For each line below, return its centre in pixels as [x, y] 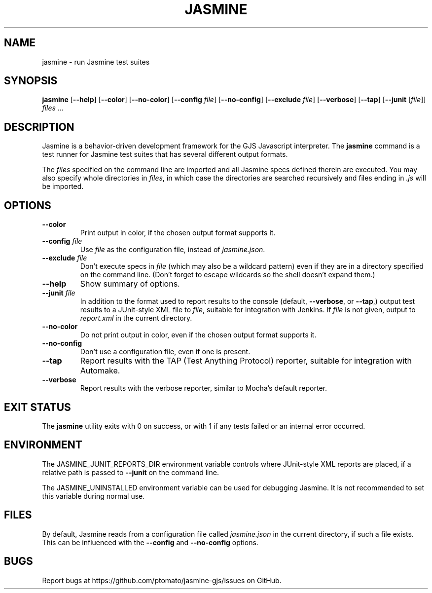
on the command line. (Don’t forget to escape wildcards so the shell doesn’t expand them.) [228, 275]
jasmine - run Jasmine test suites [96, 62]
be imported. [63, 186]
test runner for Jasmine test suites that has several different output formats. [165, 154]
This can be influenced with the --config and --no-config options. [150, 542]
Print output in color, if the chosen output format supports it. [178, 233]
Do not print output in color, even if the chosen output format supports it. [198, 335]
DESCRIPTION [39, 127]
